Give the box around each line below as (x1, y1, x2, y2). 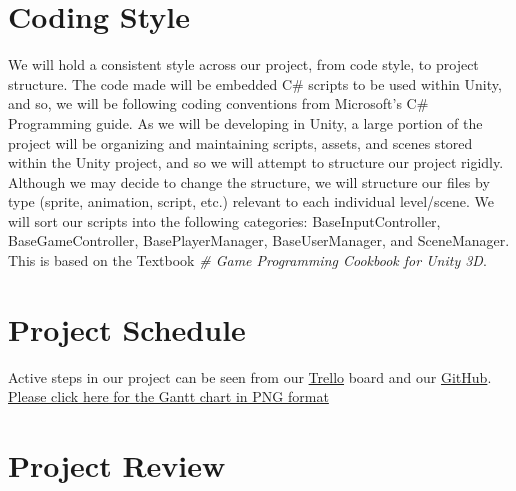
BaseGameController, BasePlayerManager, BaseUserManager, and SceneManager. (8, 230, 510, 251)
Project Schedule (8, 308, 246, 349)
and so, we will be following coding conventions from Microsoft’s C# (8, 93, 429, 114)
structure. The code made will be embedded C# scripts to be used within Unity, (8, 73, 502, 94)
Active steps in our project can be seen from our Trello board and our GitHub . (8, 366, 492, 387)
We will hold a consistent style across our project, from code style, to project (8, 54, 479, 75)
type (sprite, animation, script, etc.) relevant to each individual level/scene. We (8, 191, 495, 212)
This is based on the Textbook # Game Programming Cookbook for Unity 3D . (8, 250, 487, 271)
